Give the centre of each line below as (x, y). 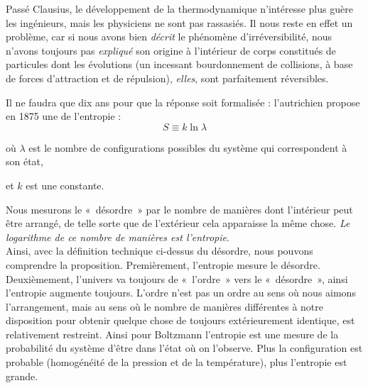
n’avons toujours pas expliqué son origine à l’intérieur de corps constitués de (171, 50)
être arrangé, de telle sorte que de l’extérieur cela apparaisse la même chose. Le (178, 223)
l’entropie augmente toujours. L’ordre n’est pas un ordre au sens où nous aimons (181, 293)
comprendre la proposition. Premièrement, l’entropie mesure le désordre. (163, 264)
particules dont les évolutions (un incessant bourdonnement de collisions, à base (179, 64)
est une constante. (65, 185)
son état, (25, 161)
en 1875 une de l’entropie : (64, 116)
